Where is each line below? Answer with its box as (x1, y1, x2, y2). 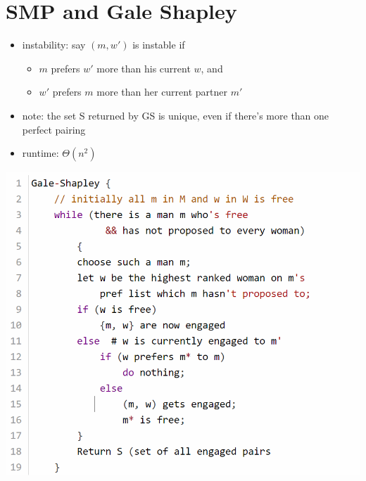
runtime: (22, 146, 59, 160)
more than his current (96, 60, 191, 75)
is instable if (132, 37, 185, 52)
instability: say (22, 37, 86, 52)
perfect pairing (22, 122, 86, 136)
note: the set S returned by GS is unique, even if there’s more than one (22, 108, 329, 122)
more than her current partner (96, 84, 228, 99)
